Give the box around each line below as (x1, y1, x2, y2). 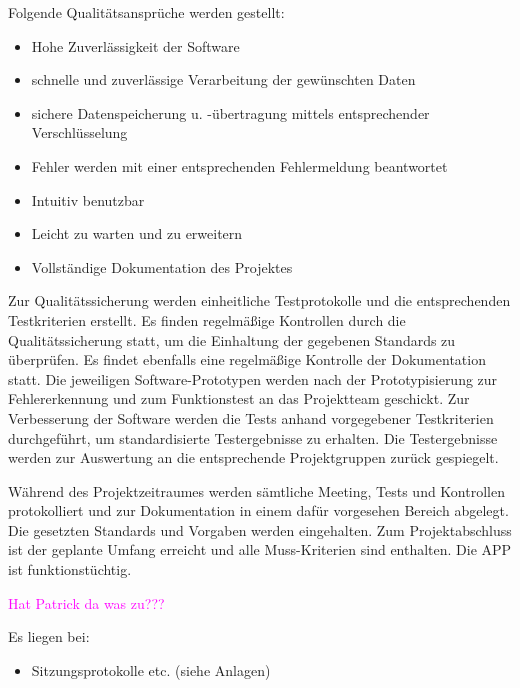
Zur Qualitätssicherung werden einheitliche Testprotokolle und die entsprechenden (8, 290, 511, 311)
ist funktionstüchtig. (8, 559, 132, 580)
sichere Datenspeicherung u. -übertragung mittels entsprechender (31, 102, 430, 123)
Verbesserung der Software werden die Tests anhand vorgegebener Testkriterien (8, 407, 494, 428)
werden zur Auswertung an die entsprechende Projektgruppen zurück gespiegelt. (8, 447, 499, 468)
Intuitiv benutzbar (31, 189, 145, 210)
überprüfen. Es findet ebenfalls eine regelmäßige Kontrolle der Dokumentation (8, 349, 486, 370)
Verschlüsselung (31, 122, 128, 143)
